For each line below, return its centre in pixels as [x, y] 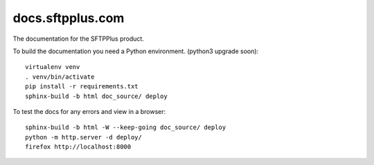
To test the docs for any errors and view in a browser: [89, 111]
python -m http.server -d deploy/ [83, 137]
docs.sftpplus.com [69, 18]
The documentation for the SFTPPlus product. [79, 39]
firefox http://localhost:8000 [78, 147]
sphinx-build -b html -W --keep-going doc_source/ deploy [126, 127]
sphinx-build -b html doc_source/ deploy [96, 96]
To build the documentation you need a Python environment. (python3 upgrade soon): [136, 51]
